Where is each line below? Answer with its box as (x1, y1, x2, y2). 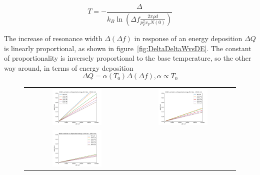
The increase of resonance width (4, 33, 102, 43)
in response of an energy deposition (134, 33, 242, 43)
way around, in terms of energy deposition (4, 62, 133, 73)
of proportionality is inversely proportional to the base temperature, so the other (4, 53, 251, 63)
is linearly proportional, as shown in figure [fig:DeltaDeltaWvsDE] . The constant (4, 43, 251, 53)
